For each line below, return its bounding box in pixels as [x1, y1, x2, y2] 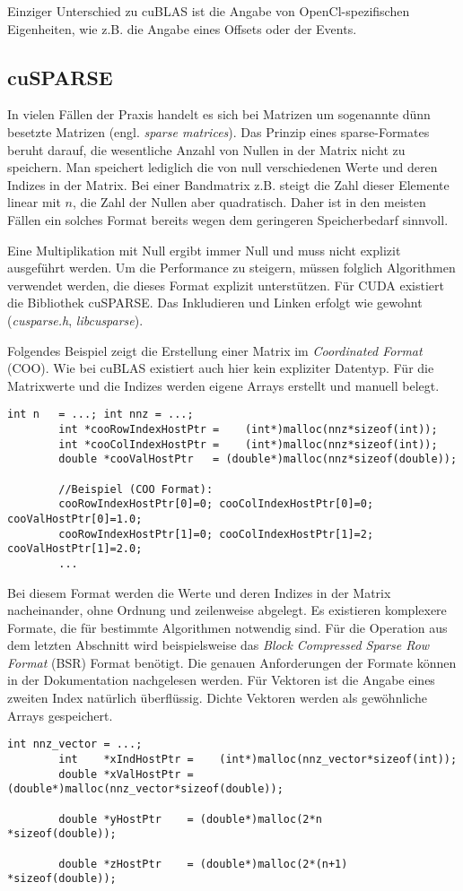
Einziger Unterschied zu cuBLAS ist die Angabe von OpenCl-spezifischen [7, 2, 410, 20]
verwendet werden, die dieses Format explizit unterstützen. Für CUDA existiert [7, 275, 444, 294]
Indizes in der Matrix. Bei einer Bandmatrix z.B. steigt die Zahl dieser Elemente [7, 175, 450, 194]
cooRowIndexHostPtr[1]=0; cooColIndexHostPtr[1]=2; [58, 527, 374, 541]
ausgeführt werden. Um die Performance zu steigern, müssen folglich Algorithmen [7, 258, 456, 277]
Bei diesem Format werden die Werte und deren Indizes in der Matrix [7, 583, 391, 601]
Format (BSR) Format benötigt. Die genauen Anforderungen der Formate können [7, 653, 457, 671]
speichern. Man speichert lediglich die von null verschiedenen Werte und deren [7, 158, 438, 177]
